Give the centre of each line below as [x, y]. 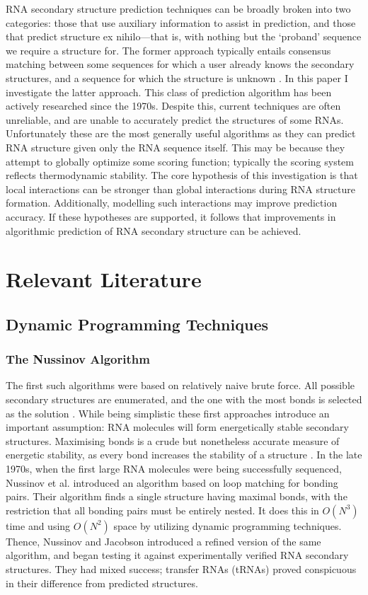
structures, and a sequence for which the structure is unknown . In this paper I [177, 77]
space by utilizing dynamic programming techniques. [228, 525]
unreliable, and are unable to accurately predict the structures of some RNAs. [175, 119]
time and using [38, 525]
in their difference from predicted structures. [102, 583]
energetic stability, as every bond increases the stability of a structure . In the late [184, 455]
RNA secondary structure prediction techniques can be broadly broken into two [178, 8]
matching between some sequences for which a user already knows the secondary [180, 64]
